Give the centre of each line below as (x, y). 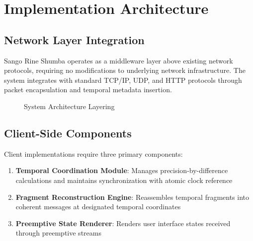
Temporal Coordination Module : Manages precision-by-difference (122, 170)
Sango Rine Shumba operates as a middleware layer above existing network (119, 60)
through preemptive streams (58, 233)
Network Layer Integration (74, 39)
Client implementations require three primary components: (93, 153)
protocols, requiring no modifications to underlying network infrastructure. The (125, 70)
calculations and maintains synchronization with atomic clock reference (124, 180)
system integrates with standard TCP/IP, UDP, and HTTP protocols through (123, 80)
